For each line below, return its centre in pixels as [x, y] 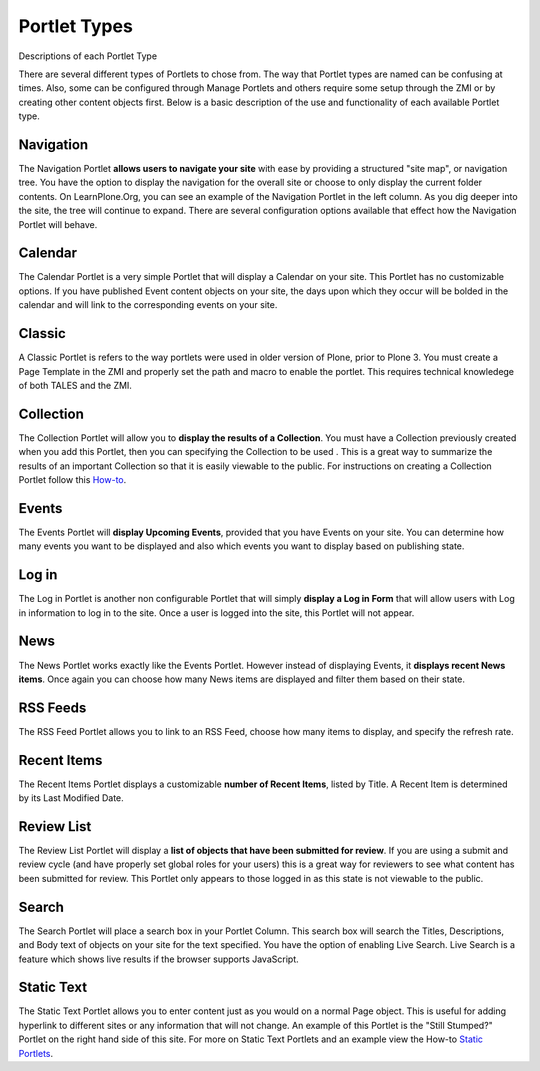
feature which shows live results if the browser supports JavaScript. [158, 959]
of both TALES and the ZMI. [75, 385]
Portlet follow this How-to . [72, 480]
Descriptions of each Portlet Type [88, 56]
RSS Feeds [52, 707]
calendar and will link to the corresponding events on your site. [148, 305]
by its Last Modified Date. [71, 798]
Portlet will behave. [58, 224]
